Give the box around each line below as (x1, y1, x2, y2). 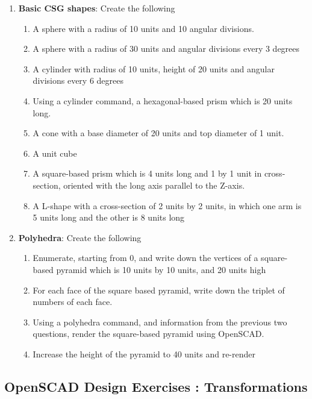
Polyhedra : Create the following (18, 231, 142, 243)
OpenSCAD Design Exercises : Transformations (4, 377, 308, 395)
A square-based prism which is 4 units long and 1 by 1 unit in (33, 167, 262, 180)
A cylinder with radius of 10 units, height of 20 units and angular (33, 62, 275, 75)
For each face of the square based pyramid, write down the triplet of (33, 283, 285, 296)
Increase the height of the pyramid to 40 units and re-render (33, 347, 255, 360)
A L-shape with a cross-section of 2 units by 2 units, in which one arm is (33, 199, 302, 212)
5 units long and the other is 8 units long (33, 211, 185, 224)
